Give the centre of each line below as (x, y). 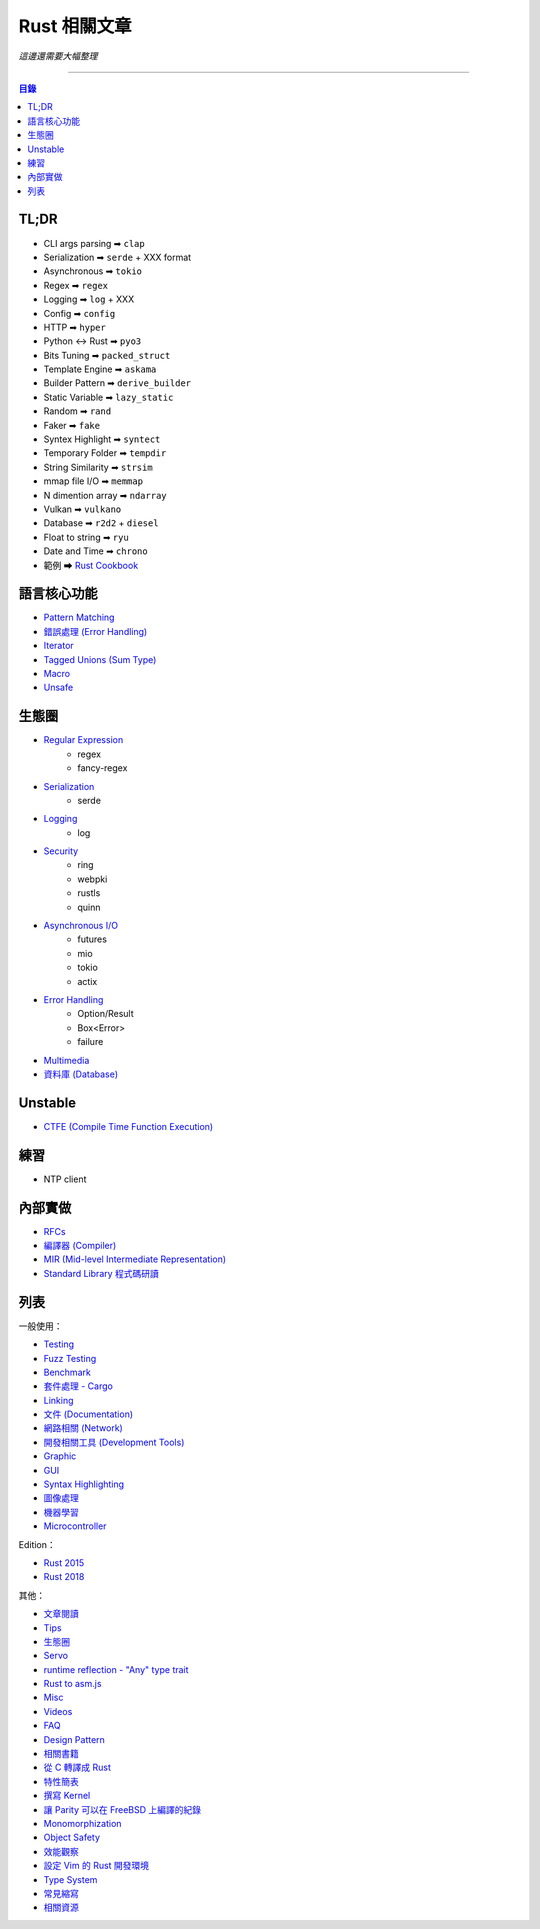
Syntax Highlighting (84, 1484)
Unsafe (58, 687)
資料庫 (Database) (81, 1074)
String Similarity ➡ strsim (98, 467)
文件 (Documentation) (88, 1414)
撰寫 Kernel (67, 1796)
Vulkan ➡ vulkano (82, 509)
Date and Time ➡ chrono (96, 551)
